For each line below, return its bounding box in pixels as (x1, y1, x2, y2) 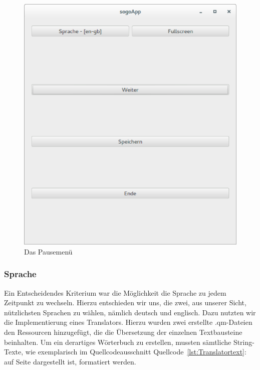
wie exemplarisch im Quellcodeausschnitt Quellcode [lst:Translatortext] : (25, 346, 246, 357)
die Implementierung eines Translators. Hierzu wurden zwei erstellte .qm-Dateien (4, 317, 252, 327)
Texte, (4, 346, 24, 357)
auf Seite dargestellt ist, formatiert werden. (4, 356, 136, 366)
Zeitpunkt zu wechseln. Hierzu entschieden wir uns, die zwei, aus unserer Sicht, (4, 297, 246, 308)
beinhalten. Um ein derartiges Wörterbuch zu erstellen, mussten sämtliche (4, 336, 231, 347)
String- (233, 336, 254, 347)
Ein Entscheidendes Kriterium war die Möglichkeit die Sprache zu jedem (4, 287, 226, 298)
